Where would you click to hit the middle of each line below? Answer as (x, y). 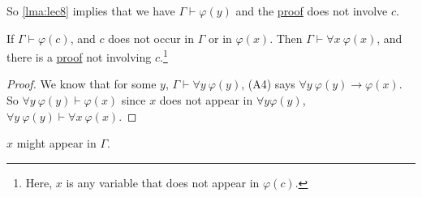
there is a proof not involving (79, 56)
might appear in (56, 143)
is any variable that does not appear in (163, 182)
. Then (286, 38)
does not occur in (151, 38)
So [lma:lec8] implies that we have (91, 11)
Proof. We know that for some (82, 84)
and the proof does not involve (312, 11)
